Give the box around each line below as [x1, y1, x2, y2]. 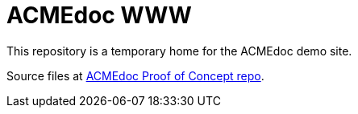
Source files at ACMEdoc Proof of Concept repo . [6, 68, 264, 83]
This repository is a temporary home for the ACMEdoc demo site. [6, 43, 352, 58]
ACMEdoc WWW [6, 2, 192, 29]
